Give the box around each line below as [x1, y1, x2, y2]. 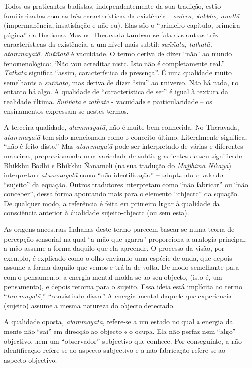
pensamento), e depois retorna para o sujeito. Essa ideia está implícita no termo [4, 281, 243, 291]
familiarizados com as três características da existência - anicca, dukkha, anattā [4, 10, 240, 20]
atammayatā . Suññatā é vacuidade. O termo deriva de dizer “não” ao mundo [4, 48, 232, 58]
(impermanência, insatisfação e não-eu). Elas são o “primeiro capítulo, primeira [4, 20, 240, 30]
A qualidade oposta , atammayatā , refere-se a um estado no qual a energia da [4, 316, 233, 327]
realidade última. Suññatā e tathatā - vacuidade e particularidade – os [4, 96, 212, 106]
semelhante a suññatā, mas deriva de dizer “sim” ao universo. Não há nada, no [4, 77, 239, 87]
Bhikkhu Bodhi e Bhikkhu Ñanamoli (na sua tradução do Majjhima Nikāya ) [4, 160, 231, 170]
